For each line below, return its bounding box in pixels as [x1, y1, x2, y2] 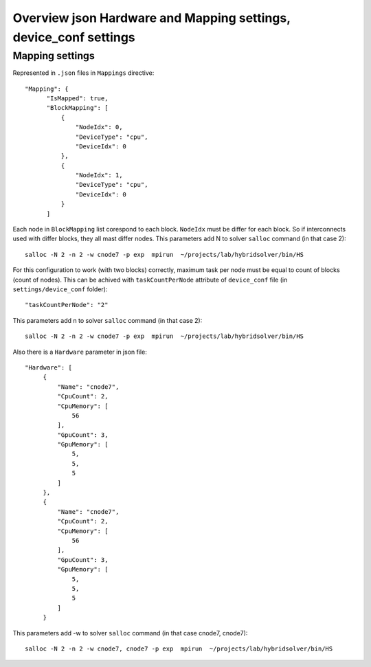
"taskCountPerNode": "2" [25, 301, 109, 309]
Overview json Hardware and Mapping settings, [12, 10, 291, 25]
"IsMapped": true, [46, 94, 109, 102]
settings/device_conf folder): [12, 285, 108, 293]
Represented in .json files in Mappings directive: [12, 69, 155, 77]
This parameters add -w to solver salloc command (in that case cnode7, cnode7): [12, 629, 248, 637]
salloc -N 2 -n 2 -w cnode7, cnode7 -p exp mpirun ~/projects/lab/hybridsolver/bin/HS [25, 644, 333, 653]
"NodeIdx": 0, [76, 124, 123, 131]
